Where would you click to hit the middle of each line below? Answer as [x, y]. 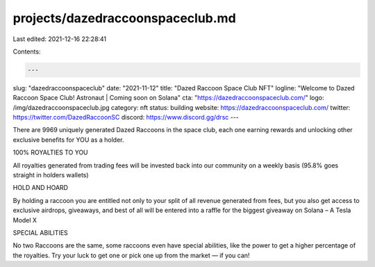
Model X [25, 220]
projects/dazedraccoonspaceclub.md [124, 18]
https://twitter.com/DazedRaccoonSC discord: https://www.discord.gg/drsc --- [126, 118]
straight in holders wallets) [51, 175]
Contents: [27, 51]
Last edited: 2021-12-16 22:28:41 [60, 39]
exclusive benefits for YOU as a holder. [68, 140]
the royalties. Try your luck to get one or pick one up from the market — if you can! [131, 255]
